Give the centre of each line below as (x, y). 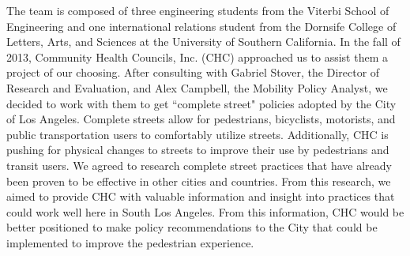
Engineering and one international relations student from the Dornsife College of (201, 26)
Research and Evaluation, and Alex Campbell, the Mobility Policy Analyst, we (197, 87)
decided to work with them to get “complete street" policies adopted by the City (201, 103)
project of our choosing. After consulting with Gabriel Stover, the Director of (193, 72)
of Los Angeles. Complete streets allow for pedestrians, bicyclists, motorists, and (201, 119)
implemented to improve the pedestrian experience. (130, 242)
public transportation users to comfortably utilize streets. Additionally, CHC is (197, 134)
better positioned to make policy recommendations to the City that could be (192, 227)
